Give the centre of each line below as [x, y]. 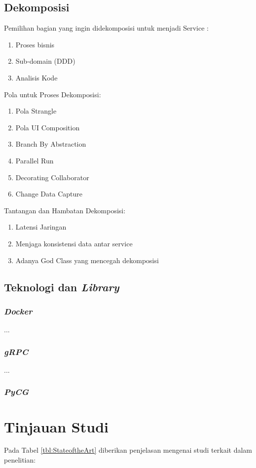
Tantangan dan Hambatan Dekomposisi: [65, 210]
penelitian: [20, 460]
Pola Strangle [36, 111]
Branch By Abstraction [51, 144]
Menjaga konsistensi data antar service [74, 243]
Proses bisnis [35, 44]
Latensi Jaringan [41, 227]
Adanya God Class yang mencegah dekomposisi [87, 260]
